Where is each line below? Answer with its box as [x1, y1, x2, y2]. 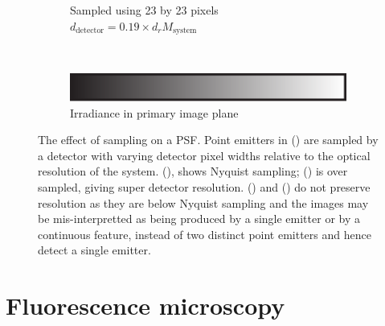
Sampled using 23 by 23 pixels [70, 2, 219, 18]
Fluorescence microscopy [6, 289, 285, 322]
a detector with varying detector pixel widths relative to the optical [38, 146, 371, 163]
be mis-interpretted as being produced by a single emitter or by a [38, 210, 360, 227]
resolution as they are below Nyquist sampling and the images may [38, 194, 369, 211]
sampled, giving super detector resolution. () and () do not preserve [38, 178, 371, 195]
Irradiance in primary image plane [70, 104, 239, 121]
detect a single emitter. [38, 241, 151, 258]
